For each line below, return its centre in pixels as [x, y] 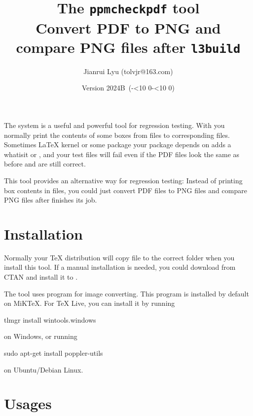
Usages [28, 403]
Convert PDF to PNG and [128, 27]
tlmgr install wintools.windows [50, 319]
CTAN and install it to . [41, 277]
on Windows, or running [41, 336]
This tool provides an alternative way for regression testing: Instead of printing [123, 180]
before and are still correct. [45, 164]
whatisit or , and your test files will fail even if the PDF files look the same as [122, 154]
